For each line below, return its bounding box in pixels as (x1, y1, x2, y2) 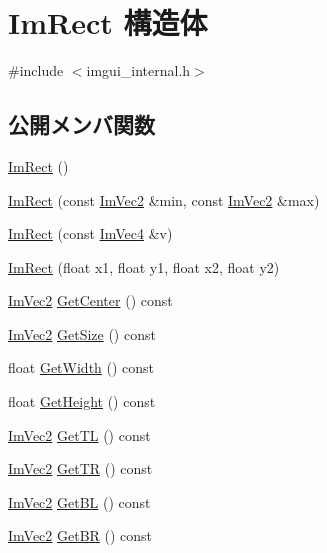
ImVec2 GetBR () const (8, 525, 153, 546)
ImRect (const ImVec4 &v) (8, 223, 173, 244)
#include (8, 60, 64, 81)
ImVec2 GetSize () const (8, 323, 156, 344)
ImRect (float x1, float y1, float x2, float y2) (8, 256, 280, 277)
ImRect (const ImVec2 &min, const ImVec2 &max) (8, 189, 320, 210)
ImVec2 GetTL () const (8, 424, 151, 445)
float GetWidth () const (8, 357, 155, 378)
